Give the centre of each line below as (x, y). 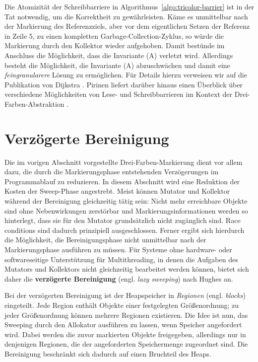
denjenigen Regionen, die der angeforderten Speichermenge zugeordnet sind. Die (126, 344)
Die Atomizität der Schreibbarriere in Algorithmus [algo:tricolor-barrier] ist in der (129, 6)
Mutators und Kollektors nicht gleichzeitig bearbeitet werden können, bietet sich (127, 269)
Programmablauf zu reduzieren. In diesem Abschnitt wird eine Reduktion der (122, 181)
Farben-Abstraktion (34, 104)
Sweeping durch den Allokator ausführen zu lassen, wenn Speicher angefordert (123, 325)
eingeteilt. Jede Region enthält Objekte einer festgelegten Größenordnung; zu (122, 305)
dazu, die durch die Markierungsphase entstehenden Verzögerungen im (112, 172)
